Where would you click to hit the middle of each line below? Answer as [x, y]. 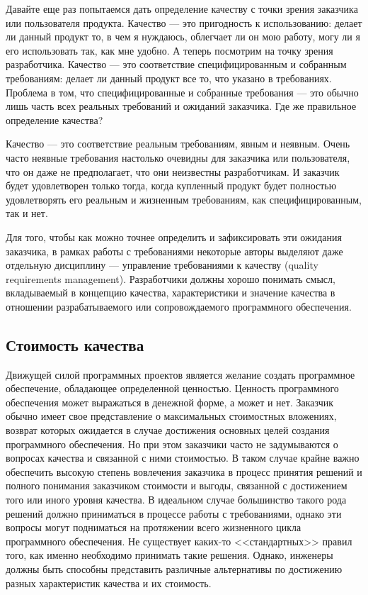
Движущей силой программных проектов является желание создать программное [180, 374]
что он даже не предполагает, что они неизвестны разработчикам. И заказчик [173, 171]
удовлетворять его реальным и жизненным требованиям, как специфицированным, [184, 199]
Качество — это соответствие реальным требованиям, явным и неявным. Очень [178, 144]
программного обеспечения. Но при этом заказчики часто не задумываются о [172, 444]
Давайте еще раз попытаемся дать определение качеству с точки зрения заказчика [182, 9]
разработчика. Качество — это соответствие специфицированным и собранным [176, 64]
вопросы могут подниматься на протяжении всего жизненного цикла [154, 527]
